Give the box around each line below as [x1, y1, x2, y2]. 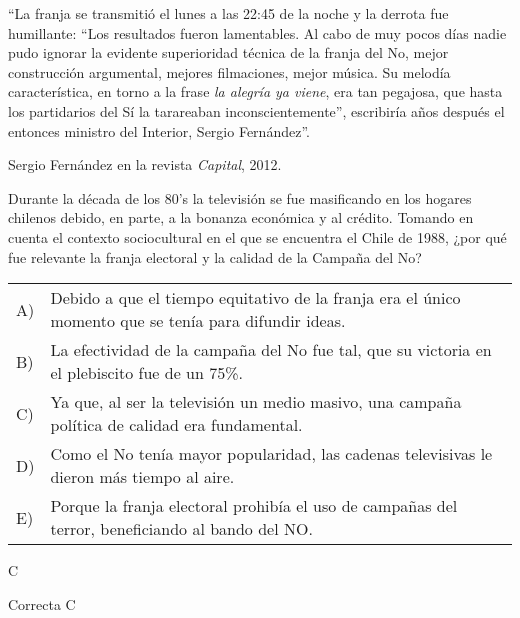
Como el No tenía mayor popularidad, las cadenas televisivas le [50, 442, 493, 466]
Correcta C [8, 593, 76, 614]
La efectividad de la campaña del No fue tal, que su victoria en [50, 338, 492, 362]
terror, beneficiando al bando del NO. [50, 517, 313, 541]
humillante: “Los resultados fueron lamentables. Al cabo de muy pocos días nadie [8, 22, 507, 43]
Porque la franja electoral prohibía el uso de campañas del [50, 494, 458, 518]
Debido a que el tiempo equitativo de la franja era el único [50, 286, 461, 310]
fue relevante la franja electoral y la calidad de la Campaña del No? [8, 246, 422, 267]
